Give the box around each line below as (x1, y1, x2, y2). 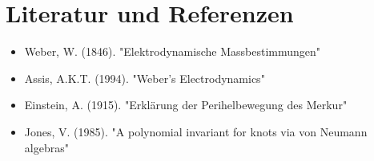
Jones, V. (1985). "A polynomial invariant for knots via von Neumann (24, 123, 368, 139)
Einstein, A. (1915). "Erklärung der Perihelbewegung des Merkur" (24, 96, 348, 113)
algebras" (24, 139, 69, 155)
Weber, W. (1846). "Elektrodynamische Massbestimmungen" (24, 43, 321, 60)
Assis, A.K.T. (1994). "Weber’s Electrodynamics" (24, 69, 265, 86)
